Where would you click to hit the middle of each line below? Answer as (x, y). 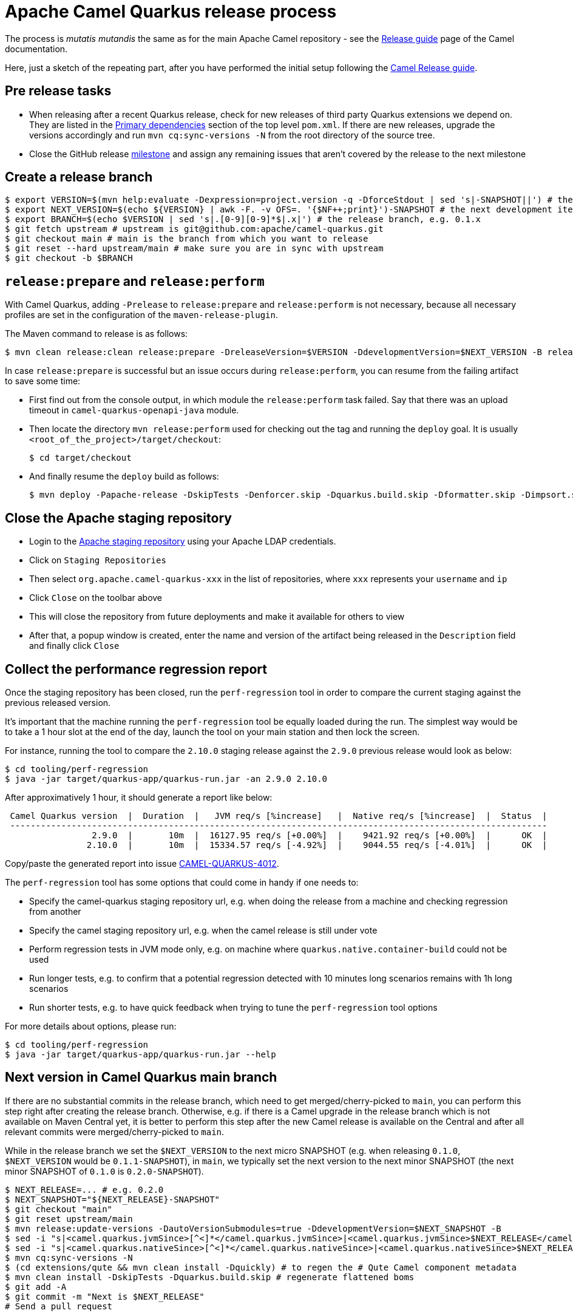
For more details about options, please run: (91, 1026)
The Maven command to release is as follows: (97, 334)
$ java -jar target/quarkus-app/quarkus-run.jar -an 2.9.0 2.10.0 (166, 778)
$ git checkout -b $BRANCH (69, 258)
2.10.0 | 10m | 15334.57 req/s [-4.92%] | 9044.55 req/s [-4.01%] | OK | (317, 845)
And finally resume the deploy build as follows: (124, 477)
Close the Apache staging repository (118, 518)
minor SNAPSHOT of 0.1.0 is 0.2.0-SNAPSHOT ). (104, 1171)
